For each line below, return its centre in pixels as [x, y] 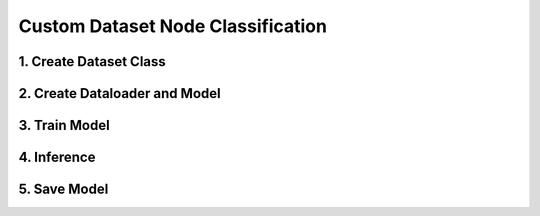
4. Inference [57, 157]
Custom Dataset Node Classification [172, 26]
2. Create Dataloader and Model [119, 93]
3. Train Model [64, 125]
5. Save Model [63, 189]
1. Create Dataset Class [92, 61]
